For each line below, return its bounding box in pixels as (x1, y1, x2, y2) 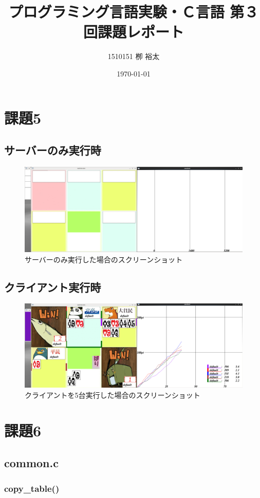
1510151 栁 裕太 (107, 51, 160, 62)
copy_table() (4, 482, 60, 494)
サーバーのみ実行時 (4, 142, 101, 158)
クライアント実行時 (4, 279, 101, 295)
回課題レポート (83, 21, 184, 42)
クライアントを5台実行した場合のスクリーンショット (25, 389, 200, 400)
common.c (4, 455, 59, 471)
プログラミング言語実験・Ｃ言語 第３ (8, 1, 259, 22)
